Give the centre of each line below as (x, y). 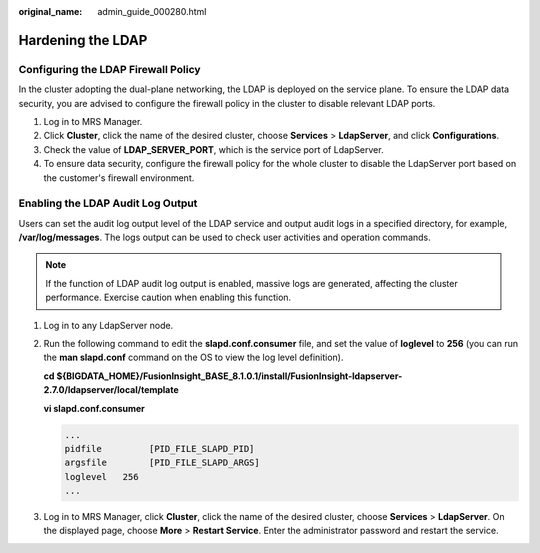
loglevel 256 (101, 476)
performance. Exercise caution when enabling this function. (168, 297)
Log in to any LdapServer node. (108, 325)
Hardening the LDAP (83, 40)
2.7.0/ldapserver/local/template (111, 390)
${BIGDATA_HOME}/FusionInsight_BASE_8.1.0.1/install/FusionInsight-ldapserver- (229, 376)
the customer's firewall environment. (119, 177)
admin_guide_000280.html (152, 11)
